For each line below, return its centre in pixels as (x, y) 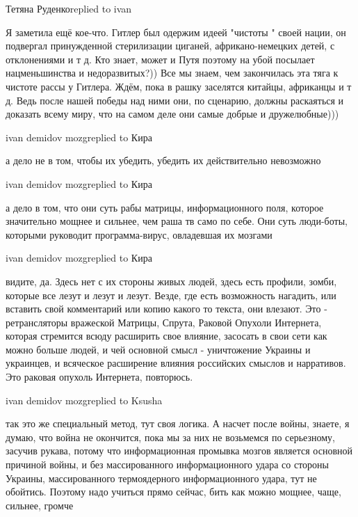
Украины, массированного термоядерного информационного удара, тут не (161, 478)
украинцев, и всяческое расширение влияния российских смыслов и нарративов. (176, 363)
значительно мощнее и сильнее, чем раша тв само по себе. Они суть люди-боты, (177, 221)
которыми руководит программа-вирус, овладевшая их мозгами (139, 234)
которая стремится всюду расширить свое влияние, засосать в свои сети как (166, 336)
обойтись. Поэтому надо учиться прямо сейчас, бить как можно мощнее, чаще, (173, 492)
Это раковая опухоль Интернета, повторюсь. (99, 377)
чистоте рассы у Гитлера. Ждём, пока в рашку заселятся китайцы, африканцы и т (179, 86)
